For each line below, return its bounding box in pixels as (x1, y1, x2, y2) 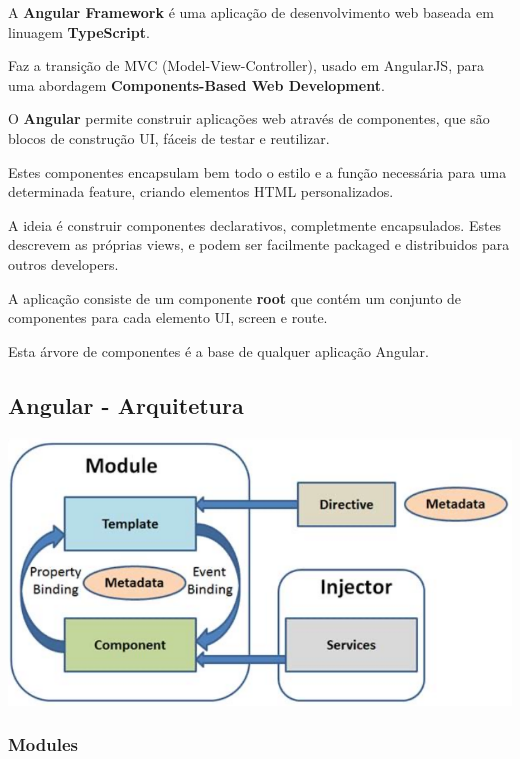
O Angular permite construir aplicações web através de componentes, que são (8, 108, 490, 129)
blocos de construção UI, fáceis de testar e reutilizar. (8, 127, 330, 148)
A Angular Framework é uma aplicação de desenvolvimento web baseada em (8, 2, 494, 22)
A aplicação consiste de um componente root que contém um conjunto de (8, 287, 462, 308)
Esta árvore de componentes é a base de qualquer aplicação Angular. (8, 340, 429, 361)
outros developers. (8, 253, 119, 274)
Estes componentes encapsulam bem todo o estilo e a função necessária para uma (8, 161, 507, 182)
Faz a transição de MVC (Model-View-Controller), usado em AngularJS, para (8, 55, 484, 76)
